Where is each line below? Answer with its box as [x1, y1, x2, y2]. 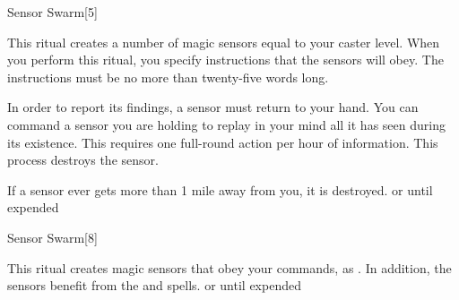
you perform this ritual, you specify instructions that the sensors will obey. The [7, 50, 444, 69]
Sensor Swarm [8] [7, 227, 98, 246]
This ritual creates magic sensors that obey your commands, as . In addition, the [7, 258, 452, 277]
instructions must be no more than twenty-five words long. [7, 67, 329, 86]
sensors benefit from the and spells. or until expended [7, 276, 301, 295]
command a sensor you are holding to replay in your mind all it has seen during [7, 115, 446, 133]
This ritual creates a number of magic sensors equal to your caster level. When [7, 32, 440, 51]
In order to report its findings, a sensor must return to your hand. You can [7, 98, 419, 116]
